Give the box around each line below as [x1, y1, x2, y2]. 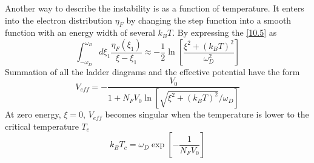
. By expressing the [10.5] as [172, 26, 277, 39]
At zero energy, [5, 108, 61, 121]
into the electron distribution [5, 13, 113, 26]
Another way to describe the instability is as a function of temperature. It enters [5, 2, 304, 14]
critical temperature [5, 119, 79, 132]
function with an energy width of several [5, 26, 155, 39]
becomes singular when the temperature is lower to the [105, 108, 309, 121]
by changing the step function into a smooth [126, 13, 292, 26]
